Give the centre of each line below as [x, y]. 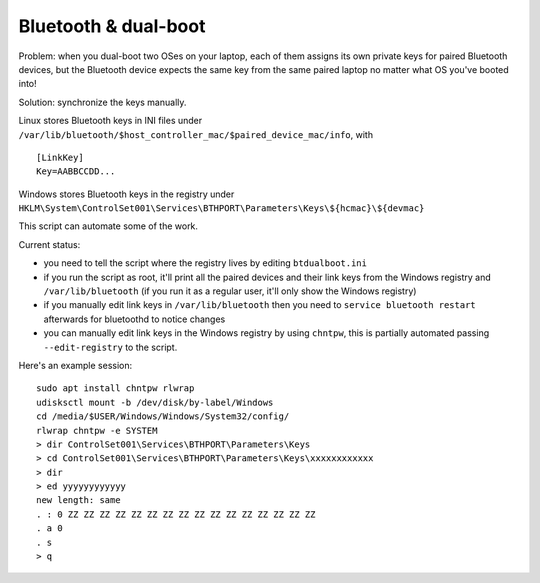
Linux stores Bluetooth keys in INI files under [110, 121]
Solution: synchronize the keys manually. [102, 102]
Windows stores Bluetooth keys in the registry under [126, 194]
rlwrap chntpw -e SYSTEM [97, 430]
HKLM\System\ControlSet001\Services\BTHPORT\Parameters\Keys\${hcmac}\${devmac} [221, 208]
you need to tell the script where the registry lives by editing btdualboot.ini [205, 263]
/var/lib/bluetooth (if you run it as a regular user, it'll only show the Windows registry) [230, 291]
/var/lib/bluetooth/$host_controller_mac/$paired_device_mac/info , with [196, 134]
